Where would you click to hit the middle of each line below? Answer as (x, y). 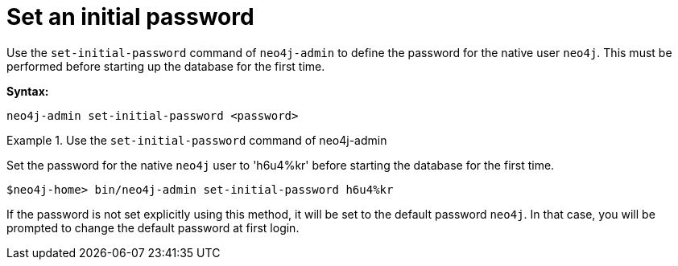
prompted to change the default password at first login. (153, 227)
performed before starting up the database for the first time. (166, 66)
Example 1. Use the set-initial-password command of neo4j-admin (197, 140)
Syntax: (28, 91)
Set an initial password (130, 17)
